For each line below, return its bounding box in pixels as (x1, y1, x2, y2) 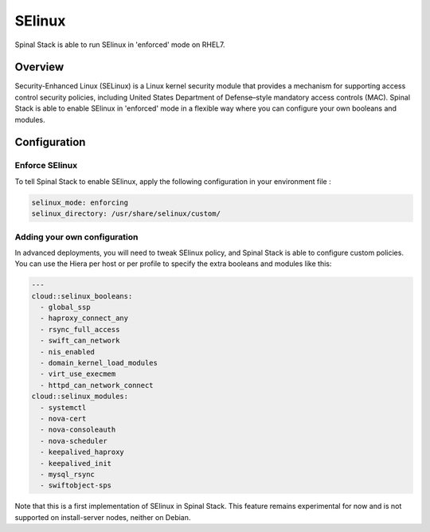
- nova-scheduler (40, 436, 107, 445)
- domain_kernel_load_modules (40, 358, 158, 367)
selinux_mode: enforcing (31, 198, 129, 207)
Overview (14, 61, 64, 74)
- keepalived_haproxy (40, 448, 125, 457)
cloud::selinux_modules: (31, 392, 129, 401)
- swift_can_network (40, 336, 120, 346)
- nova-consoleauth (40, 425, 116, 434)
